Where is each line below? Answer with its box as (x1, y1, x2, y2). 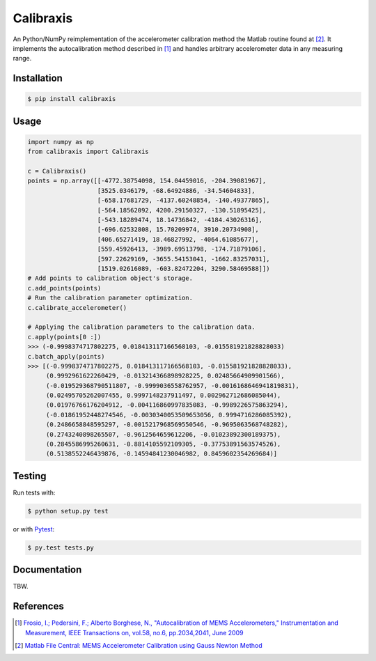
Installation (13, 72, 63, 84)
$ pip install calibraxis (27, 95, 116, 103)
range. (13, 54, 32, 63)
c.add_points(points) (27, 284, 102, 292)
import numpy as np (27, 138, 94, 146)
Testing (13, 470, 47, 482)
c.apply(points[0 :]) (27, 333, 102, 341)
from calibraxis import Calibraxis (27, 148, 149, 156)
